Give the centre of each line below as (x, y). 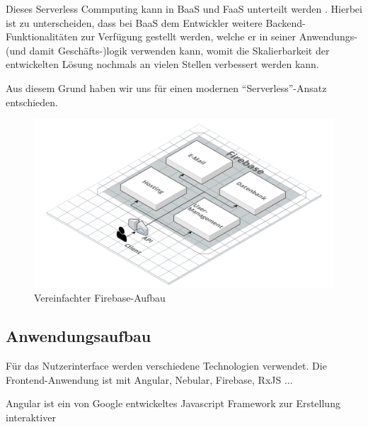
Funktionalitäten (42, 36)
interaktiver (31, 417)
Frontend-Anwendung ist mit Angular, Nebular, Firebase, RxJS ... (149, 379)
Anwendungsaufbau (79, 336)
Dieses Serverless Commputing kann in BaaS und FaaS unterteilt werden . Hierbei (184, 8)
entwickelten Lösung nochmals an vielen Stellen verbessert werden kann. (162, 64)
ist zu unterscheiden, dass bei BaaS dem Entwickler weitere (134, 22)
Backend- (286, 22)
